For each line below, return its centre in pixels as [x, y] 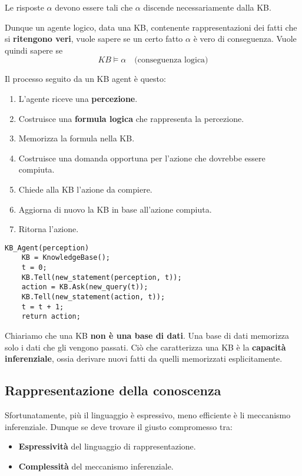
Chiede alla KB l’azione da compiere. [85, 189]
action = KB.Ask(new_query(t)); [85, 287]
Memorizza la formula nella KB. [77, 138]
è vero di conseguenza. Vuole [245, 39]
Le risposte [24, 7]
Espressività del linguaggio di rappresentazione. [107, 446]
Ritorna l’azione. [49, 229]
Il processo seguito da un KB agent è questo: [85, 79]
